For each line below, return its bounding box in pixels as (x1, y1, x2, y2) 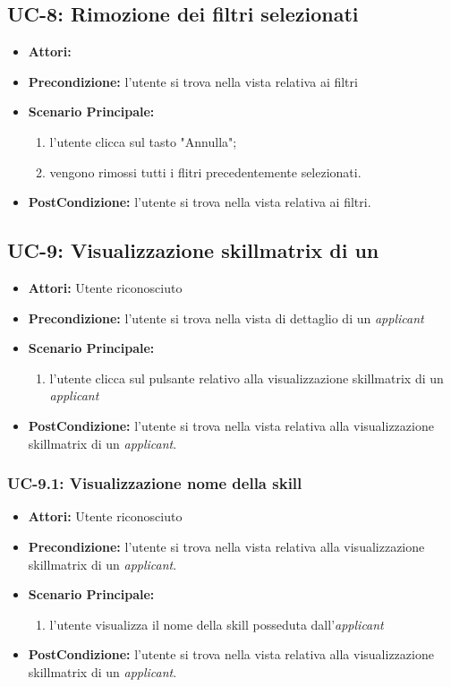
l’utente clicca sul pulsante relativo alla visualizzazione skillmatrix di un (49, 368, 444, 387)
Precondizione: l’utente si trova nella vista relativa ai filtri (28, 72, 358, 90)
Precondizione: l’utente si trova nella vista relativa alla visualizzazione (28, 537, 425, 555)
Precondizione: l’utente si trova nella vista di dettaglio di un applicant (28, 308, 424, 327)
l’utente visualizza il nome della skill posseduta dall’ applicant (49, 614, 384, 633)
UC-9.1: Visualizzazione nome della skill (7, 472, 302, 494)
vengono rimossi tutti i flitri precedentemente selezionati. (49, 162, 362, 181)
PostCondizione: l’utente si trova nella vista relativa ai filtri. (28, 193, 371, 211)
